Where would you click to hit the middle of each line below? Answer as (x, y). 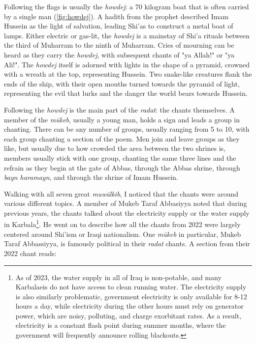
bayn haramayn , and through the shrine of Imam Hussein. (91, 177)
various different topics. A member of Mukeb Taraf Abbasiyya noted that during (126, 203)
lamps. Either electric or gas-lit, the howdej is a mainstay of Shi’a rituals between (127, 35)
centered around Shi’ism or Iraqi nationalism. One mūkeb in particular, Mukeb (123, 234)
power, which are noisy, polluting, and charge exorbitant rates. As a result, (128, 315)
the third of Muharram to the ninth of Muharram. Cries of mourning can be (119, 45)
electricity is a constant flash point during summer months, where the (121, 325)
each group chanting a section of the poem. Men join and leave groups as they (122, 138)
